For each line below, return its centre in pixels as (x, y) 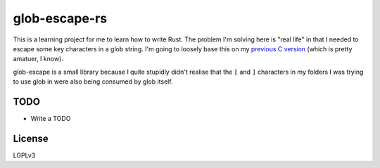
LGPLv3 (24, 155)
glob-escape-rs (60, 18)
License (31, 138)
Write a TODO (51, 119)
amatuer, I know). (38, 59)
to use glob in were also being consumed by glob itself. (93, 82)
